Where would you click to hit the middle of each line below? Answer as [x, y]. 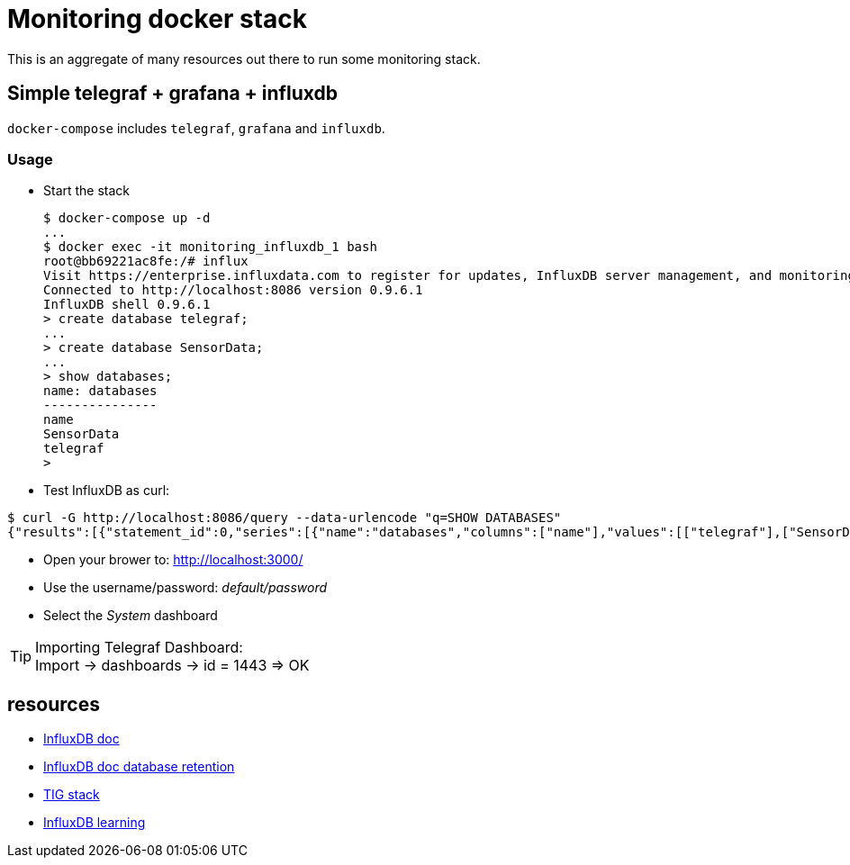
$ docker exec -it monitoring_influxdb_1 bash [210, 247]
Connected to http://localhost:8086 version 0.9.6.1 [233, 290]
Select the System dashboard [131, 616]
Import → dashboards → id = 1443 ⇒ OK [172, 666]
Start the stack [87, 191]
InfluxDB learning [95, 823]
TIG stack [72, 795]
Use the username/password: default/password [185, 588]
